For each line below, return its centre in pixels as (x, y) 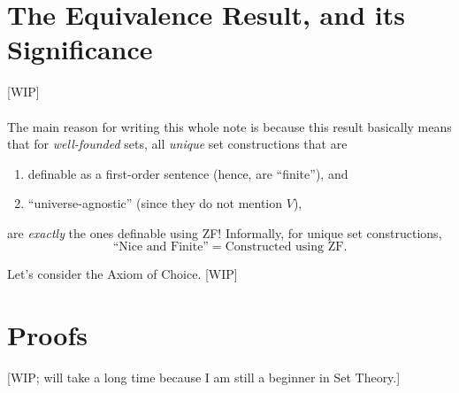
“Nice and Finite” (161, 247)
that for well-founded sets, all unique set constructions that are (177, 144)
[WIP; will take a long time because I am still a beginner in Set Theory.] (204, 378)
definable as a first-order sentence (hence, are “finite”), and (188, 173)
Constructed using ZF (284, 247)
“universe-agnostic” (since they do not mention (155, 203)
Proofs (47, 335)
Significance (80, 49)
